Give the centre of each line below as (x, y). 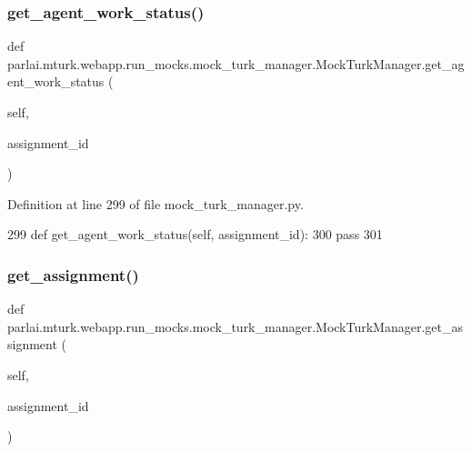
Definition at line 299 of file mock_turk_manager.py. (156, 203)
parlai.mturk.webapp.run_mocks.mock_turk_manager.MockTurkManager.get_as (236, 326)
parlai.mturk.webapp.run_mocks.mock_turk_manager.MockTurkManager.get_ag (236, 63)
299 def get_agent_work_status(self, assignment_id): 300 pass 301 (195, 234)
